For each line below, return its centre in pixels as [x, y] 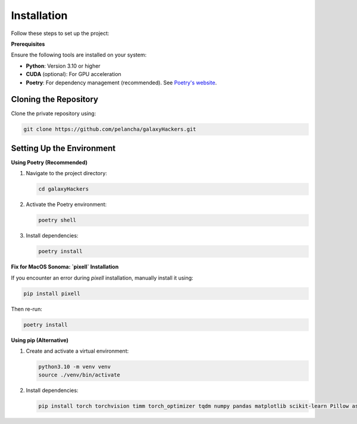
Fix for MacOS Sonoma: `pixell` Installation [65, 267]
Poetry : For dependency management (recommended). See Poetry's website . [121, 83]
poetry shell [57, 220]
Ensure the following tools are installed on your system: [79, 55]
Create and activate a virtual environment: [77, 351]
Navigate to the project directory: [66, 173]
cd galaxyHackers [64, 189]
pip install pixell [52, 293]
